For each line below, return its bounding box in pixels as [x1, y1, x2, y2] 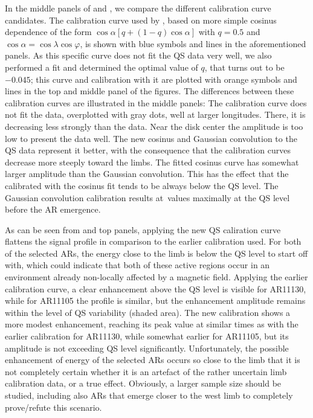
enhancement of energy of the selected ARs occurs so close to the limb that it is [5, 353, 300, 366]
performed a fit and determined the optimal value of [5, 60, 198, 73]
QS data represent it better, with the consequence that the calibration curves [5, 144, 291, 156]
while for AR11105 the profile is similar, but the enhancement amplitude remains [5, 294, 306, 307]
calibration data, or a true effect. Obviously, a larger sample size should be [5, 377, 282, 390]
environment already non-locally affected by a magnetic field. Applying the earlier [5, 271, 308, 283]
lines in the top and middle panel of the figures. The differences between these [5, 85, 294, 97]
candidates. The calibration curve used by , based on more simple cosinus [5, 13, 277, 26]
